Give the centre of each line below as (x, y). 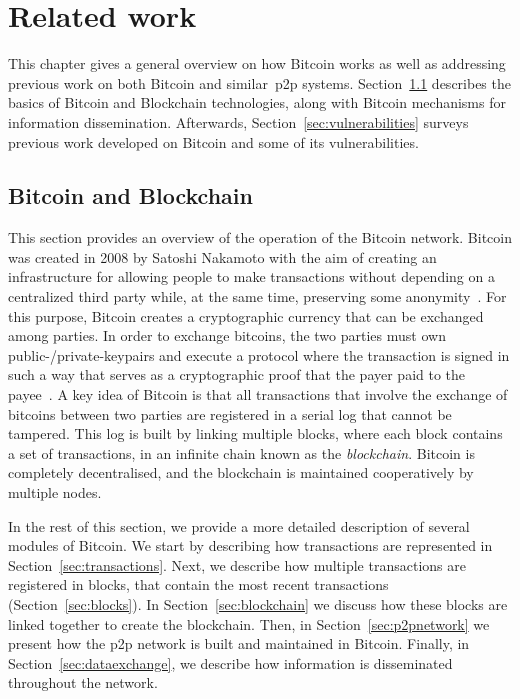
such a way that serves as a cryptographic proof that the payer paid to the (237, 374)
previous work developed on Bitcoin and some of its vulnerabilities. (213, 141)
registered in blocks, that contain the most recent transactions (198, 584)
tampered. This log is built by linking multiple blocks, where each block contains (255, 433)
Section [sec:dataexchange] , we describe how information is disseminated (230, 662)
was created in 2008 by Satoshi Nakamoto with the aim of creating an (222, 256)
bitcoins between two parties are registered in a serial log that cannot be (230, 413)
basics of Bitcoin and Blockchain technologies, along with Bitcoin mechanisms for (257, 102)
